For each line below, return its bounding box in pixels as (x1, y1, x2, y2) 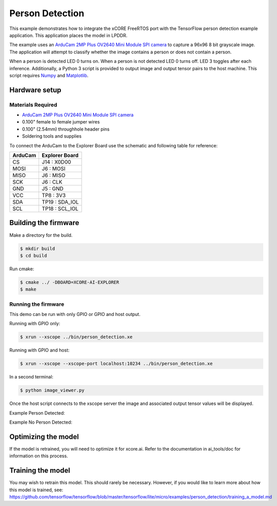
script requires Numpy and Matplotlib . (9, 72, 89, 78)
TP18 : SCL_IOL (42, 205, 79, 212)
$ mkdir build (20, 245, 55, 251)
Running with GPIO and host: (9, 347, 70, 353)
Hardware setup (9, 85, 61, 94)
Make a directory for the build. (9, 232, 73, 238)
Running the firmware (9, 300, 64, 307)
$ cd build (20, 252, 47, 259)
